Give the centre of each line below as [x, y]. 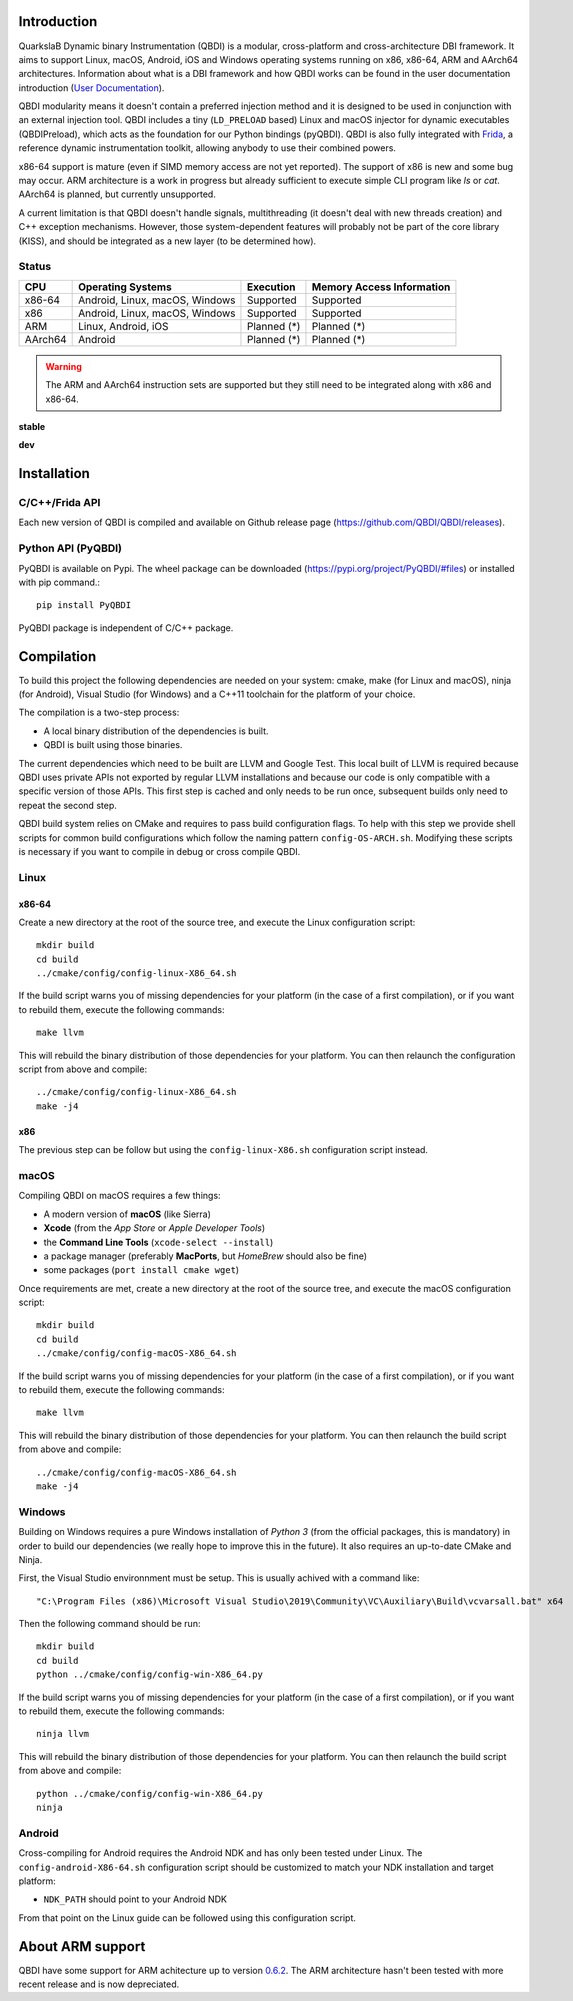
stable [32, 426]
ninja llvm [63, 1734]
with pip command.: [59, 582]
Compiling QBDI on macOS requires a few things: [119, 1196]
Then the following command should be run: [109, 1624]
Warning [63, 366]
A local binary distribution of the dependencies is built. [156, 731]
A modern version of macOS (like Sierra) [127, 1214]
